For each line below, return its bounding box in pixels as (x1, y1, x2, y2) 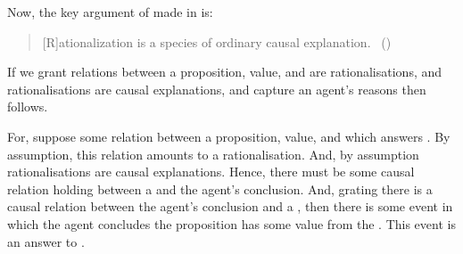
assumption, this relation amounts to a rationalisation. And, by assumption (7, 144, 419, 163)
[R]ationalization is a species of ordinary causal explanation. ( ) (42, 32, 392, 51)
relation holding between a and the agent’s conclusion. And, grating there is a (7, 179, 433, 198)
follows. (7, 97, 48, 116)
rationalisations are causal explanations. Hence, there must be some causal (7, 162, 415, 181)
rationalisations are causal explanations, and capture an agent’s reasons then (7, 79, 426, 98)
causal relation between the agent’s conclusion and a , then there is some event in (7, 197, 453, 216)
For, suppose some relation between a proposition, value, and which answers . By (7, 127, 451, 145)
